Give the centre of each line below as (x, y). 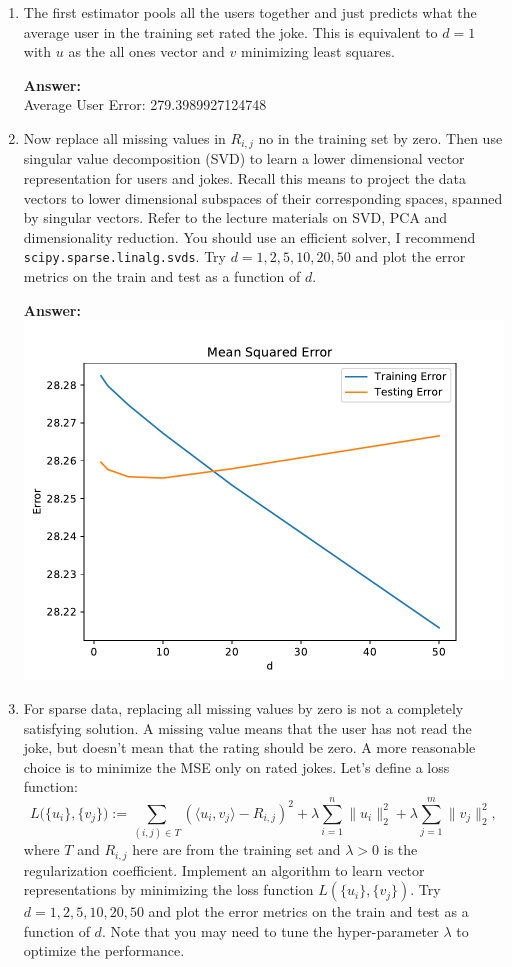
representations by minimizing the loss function (168, 889)
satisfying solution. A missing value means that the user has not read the (247, 727)
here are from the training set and (236, 849)
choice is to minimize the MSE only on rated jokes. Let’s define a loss (236, 766)
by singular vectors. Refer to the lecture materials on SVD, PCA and (235, 217)
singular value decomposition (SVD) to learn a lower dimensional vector (244, 158)
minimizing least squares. (318, 51)
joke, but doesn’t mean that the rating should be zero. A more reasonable (249, 747)
